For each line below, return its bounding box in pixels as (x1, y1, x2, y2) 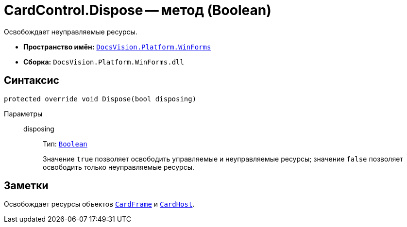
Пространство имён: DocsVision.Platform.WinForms (23, 42, 211, 51)
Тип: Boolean (43, 139, 87, 148)
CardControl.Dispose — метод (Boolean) (4, 2, 271, 18)
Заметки (4, 179, 49, 192)
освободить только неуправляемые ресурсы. (43, 162, 195, 171)
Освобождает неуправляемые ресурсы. (4, 27, 137, 36)
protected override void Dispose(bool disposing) (4, 95, 197, 103)
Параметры (4, 109, 43, 118)
